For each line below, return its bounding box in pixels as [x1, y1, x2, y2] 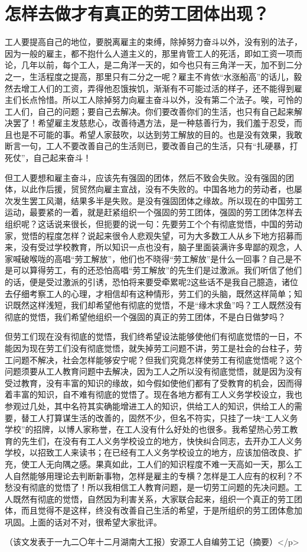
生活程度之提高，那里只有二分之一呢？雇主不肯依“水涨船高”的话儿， [29, 70, 294, 82]
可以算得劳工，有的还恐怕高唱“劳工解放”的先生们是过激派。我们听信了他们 [12, 264, 302, 276]
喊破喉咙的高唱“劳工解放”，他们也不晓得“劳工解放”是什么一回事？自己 [12, 252, 285, 264]
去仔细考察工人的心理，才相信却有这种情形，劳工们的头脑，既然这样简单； [5, 287, 294, 299]
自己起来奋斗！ [33, 151, 92, 164]
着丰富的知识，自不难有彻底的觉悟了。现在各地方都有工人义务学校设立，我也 [5, 388, 302, 401]
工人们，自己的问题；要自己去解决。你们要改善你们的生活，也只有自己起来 [5, 105, 294, 117]
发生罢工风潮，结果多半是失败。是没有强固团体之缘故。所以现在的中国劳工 [12, 194, 302, 206]
